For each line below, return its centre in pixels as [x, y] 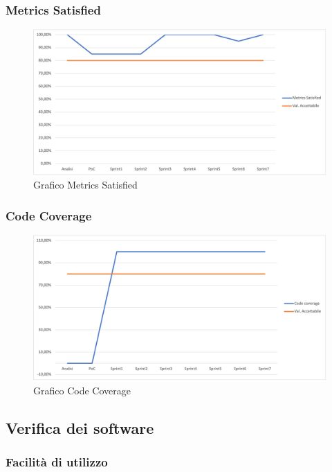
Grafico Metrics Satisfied [85, 185]
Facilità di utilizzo [57, 462]
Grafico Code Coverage [82, 390]
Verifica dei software [80, 427]
